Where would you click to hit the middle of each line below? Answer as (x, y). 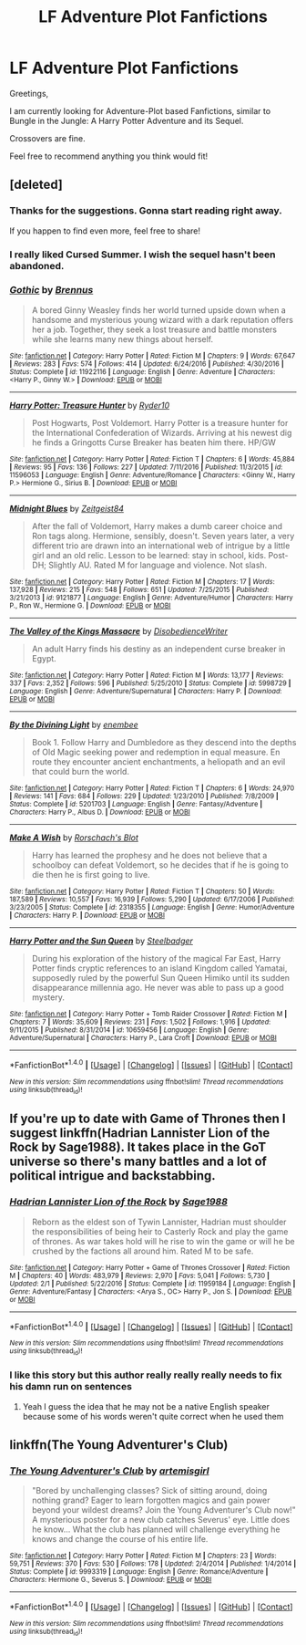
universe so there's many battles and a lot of (138, 1162)
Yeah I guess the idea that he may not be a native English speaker (146, 1406)
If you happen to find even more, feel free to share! (105, 231)
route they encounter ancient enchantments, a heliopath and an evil (158, 761)
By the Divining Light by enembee (74, 724)
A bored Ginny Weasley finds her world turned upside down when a (159, 310)
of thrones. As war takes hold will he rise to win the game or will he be (163, 1241)
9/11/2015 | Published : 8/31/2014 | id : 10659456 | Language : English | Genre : (129, 1030)
